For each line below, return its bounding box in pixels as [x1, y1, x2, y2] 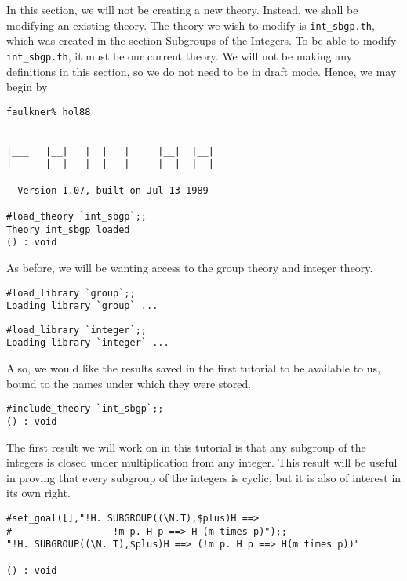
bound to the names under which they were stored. [6, 375, 252, 391]
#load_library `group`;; [6, 287, 136, 299]
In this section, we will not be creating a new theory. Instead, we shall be [6, 2, 358, 17]
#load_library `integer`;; [6, 324, 147, 336]
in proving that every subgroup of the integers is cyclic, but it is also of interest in [6, 469, 402, 485]
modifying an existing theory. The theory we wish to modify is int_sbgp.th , [6, 16, 375, 33]
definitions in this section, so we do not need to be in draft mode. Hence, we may [6, 63, 397, 79]
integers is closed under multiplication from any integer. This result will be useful [6, 454, 398, 470]
